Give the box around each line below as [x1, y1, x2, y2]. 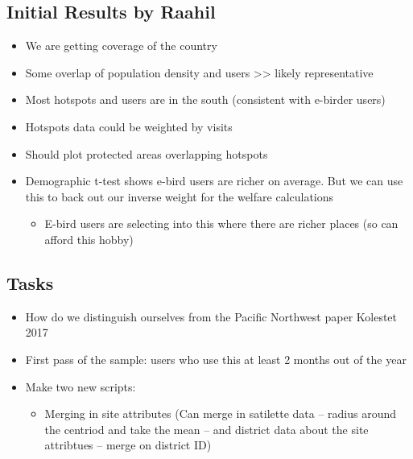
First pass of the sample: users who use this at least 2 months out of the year [25, 350, 407, 367]
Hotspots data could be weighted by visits [25, 118, 233, 134]
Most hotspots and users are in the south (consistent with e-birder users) [25, 91, 386, 108]
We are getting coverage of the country [25, 37, 217, 54]
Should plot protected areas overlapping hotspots [25, 145, 268, 162]
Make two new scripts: [25, 378, 136, 395]
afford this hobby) [44, 230, 134, 247]
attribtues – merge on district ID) [44, 436, 212, 453]
